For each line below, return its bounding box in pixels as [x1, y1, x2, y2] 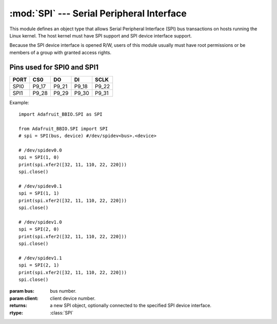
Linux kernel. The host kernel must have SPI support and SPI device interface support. [9, 32, 192, 39]
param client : [9, 295, 38, 301]
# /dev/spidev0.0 [18, 147, 62, 153]
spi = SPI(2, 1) [18, 262, 60, 268]
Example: [9, 99, 29, 105]
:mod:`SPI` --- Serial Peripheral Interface [9, 8, 187, 19]
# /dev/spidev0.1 [18, 183, 62, 189]
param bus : [9, 288, 34, 294]
